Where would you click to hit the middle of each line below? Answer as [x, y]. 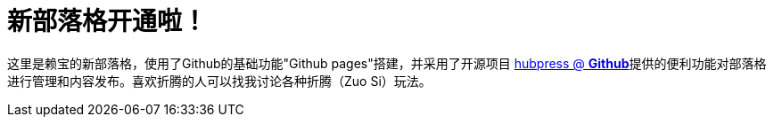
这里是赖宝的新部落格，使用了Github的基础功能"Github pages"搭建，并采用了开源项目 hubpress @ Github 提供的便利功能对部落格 [387, 63]
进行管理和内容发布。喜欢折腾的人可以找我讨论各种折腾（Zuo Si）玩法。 [219, 81]
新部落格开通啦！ [107, 21]
